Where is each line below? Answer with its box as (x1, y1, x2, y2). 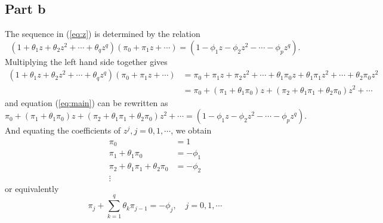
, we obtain (171, 124, 212, 137)
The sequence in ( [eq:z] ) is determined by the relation (5, 27, 200, 40)
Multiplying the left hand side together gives (5, 55, 168, 67)
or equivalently (5, 182, 59, 194)
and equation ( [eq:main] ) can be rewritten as (5, 96, 168, 109)
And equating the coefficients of (5, 124, 121, 137)
